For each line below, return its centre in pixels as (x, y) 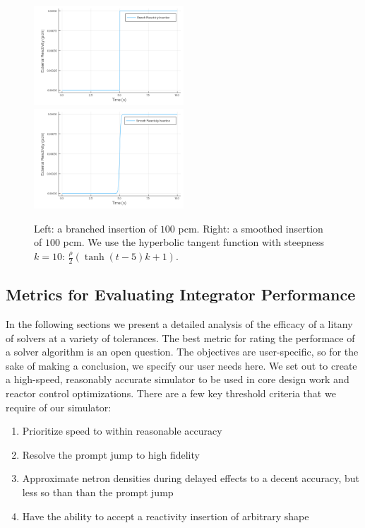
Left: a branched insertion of (96, 228)
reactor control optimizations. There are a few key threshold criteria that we (171, 393)
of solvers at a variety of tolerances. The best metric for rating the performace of (180, 338)
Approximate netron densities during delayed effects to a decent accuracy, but (191, 478)
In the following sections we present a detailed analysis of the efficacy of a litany (179, 324)
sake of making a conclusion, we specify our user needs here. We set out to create (181, 365)
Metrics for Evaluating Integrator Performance (181, 294)
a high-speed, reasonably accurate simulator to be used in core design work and (178, 379)
